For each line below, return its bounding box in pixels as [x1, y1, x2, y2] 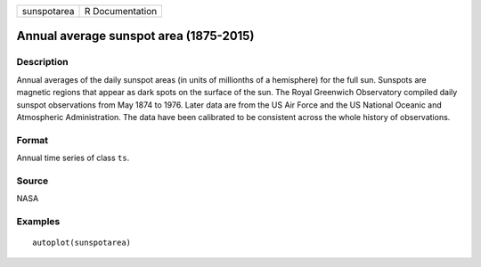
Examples [16, 214, 61, 227]
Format [16, 133, 49, 146]
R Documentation [84, 5, 158, 17]
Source [16, 174, 49, 187]
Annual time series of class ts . [16, 152, 130, 164]
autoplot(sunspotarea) [32, 238, 132, 248]
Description [16, 56, 69, 69]
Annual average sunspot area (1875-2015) [16, 28, 255, 44]
